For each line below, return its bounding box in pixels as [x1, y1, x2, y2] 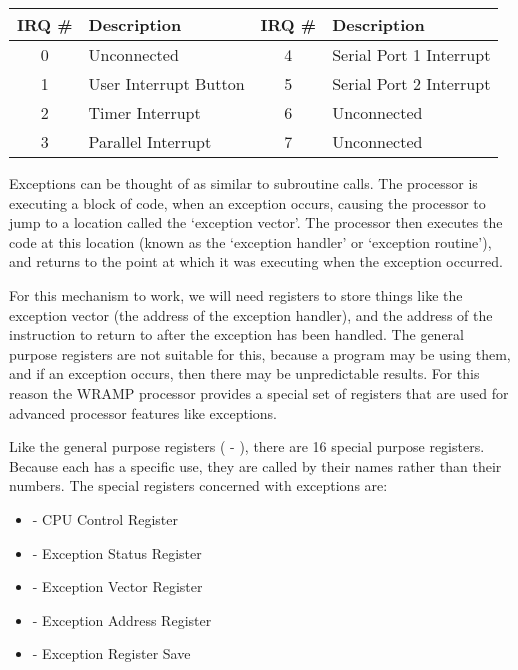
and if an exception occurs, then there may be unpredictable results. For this [9, 363, 480, 384]
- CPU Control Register [32, 508, 178, 529]
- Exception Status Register [32, 542, 202, 563]
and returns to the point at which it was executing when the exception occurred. [9, 251, 503, 272]
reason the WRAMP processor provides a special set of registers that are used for [9, 382, 509, 403]
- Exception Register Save [32, 643, 191, 664]
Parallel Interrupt [88, 130, 212, 153]
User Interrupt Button [88, 72, 245, 95]
